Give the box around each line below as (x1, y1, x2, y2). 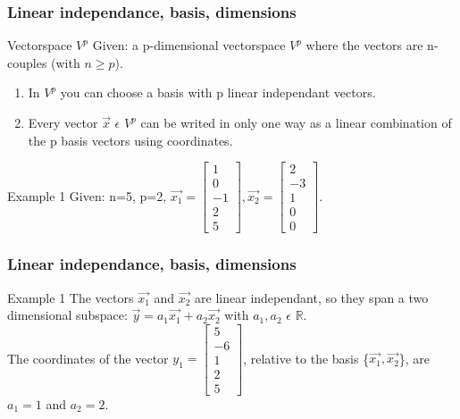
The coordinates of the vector (7, 348, 169, 367)
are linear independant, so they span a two (195, 288, 429, 306)
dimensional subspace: (7, 306, 128, 324)
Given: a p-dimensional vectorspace (92, 36, 286, 54)
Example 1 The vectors (7, 288, 134, 306)
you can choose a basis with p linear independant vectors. (60, 83, 376, 102)
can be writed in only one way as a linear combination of (140, 113, 452, 131)
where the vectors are (305, 36, 423, 54)
